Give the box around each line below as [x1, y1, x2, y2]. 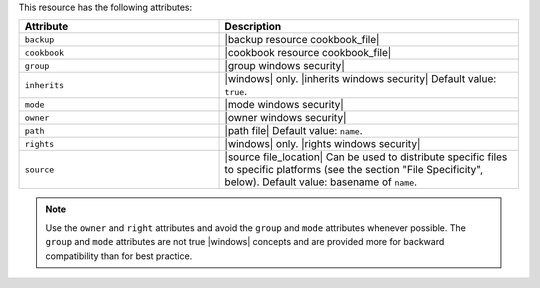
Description [224, 20, 282, 34]
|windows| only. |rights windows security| [224, 137, 421, 151]
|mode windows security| [224, 98, 344, 112]
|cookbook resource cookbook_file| [224, 46, 392, 60]
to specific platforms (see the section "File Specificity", [224, 163, 484, 177]
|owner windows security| [224, 111, 347, 125]
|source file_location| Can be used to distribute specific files [224, 150, 508, 164]
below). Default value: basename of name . [224, 175, 418, 189]
